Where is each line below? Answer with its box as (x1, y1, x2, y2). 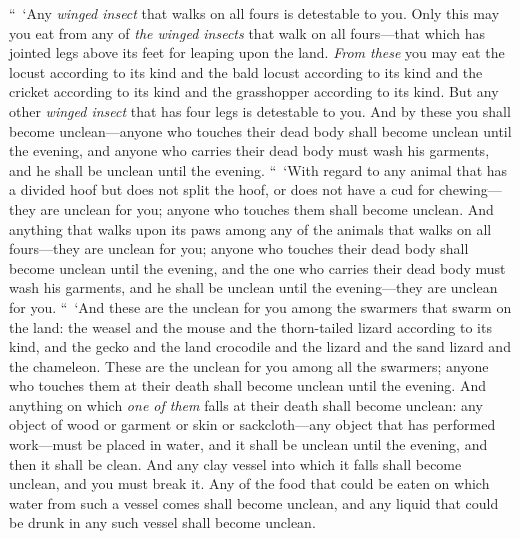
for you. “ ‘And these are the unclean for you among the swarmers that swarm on (9, 296, 512, 317)
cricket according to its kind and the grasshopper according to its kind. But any (9, 81, 499, 102)
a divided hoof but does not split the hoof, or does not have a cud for (9, 179, 435, 200)
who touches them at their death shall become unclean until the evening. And (9, 375, 486, 396)
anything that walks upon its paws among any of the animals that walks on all (9, 218, 492, 239)
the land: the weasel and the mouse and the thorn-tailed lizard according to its (9, 316, 492, 337)
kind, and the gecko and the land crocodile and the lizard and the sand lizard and (9, 336, 511, 357)
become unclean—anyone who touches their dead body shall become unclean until (9, 120, 512, 141)
